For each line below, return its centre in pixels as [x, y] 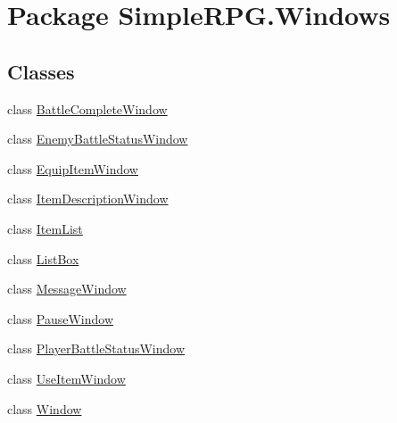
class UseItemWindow [66, 378]
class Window [45, 408]
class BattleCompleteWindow [87, 108]
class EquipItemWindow [73, 168]
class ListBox [43, 258]
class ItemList [45, 228]
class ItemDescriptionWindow [88, 199]
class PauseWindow [61, 318]
